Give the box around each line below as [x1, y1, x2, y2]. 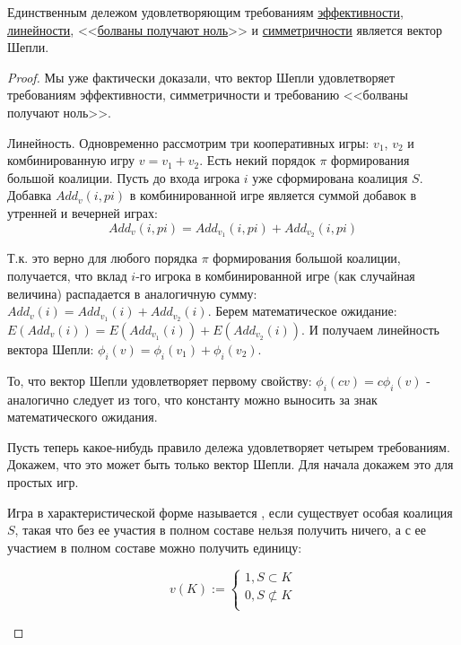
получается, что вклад [7, 266, 127, 284]
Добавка [7, 186, 52, 205]
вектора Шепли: [7, 340, 94, 359]
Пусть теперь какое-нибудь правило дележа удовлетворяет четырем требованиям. [7, 437, 450, 456]
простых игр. [7, 473, 79, 491]
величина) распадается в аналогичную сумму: [7, 283, 257, 302]
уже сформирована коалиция [252, 168, 408, 187]
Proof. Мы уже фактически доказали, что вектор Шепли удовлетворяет [7, 67, 396, 86]
